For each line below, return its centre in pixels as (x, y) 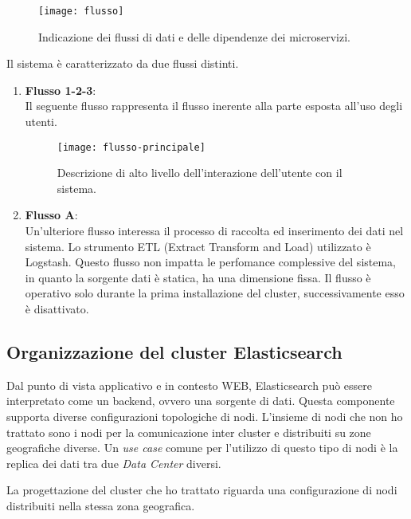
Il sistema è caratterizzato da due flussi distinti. (123, 63)
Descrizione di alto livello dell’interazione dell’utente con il (200, 173)
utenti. (41, 122)
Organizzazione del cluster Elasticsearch (174, 352)
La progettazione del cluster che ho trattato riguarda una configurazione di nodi (202, 490)
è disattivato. (57, 309)
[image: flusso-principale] (131, 147)
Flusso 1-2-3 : (61, 90)
